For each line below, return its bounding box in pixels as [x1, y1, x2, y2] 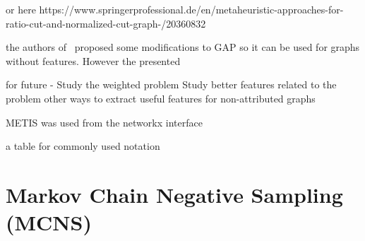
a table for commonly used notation [6, 139, 160, 153]
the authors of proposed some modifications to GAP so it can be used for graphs [6, 40, 360, 54]
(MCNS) [6, 208, 92, 237]
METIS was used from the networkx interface [6, 114, 203, 129]
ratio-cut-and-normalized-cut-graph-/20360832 [6, 16, 206, 30]
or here [6, 2, 36, 16]
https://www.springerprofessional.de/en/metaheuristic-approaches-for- [39, 2, 344, 16]
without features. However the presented [6, 53, 181, 68]
